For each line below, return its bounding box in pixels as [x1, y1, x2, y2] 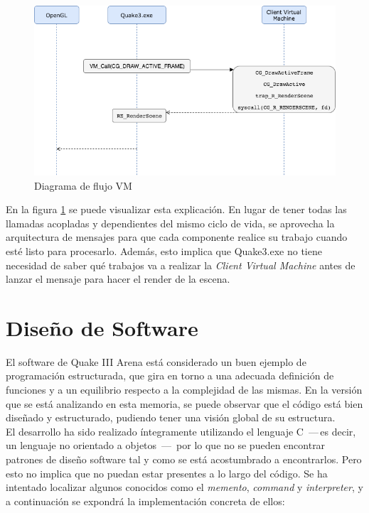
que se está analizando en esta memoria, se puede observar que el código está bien [6, 396, 363, 411]
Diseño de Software [6, 313, 198, 342]
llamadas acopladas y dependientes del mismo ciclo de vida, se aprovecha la [6, 215, 335, 230]
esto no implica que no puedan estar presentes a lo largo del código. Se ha [6, 465, 328, 480]
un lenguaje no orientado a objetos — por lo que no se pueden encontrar [6, 438, 326, 453]
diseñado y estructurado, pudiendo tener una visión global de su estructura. [6, 410, 336, 425]
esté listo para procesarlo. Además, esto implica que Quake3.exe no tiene [6, 243, 322, 258]
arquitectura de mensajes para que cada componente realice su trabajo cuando [6, 229, 348, 244]
